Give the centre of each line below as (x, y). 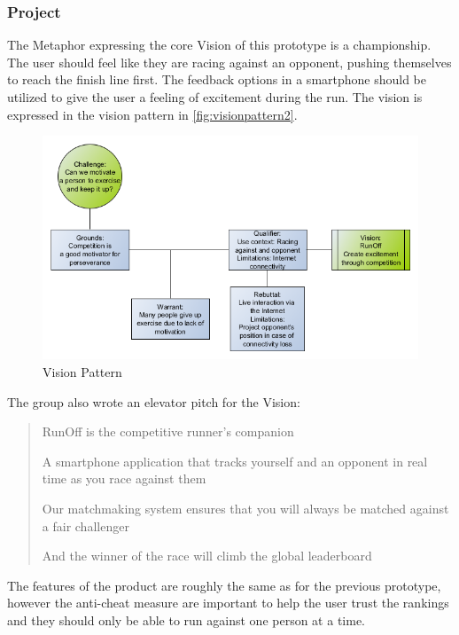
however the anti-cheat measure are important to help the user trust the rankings (228, 603)
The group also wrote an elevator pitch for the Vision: (154, 401)
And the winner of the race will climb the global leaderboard (207, 556)
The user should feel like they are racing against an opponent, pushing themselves (229, 62)
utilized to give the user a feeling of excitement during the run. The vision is (215, 97)
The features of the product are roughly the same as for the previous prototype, (224, 585)
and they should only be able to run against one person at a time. (186, 619)
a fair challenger (86, 525)
